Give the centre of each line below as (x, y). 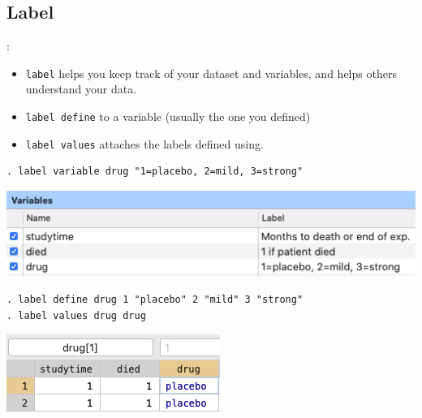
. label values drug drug (76, 315)
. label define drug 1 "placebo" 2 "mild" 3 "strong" (155, 300)
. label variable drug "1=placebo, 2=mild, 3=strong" (155, 172)
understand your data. (81, 89)
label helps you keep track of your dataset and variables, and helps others (211, 73)
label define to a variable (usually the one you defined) (168, 116)
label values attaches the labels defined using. (144, 143)
